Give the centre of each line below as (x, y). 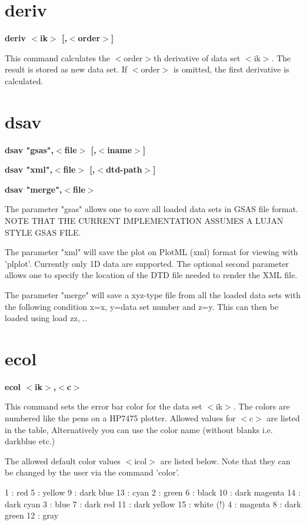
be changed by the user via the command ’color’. (92, 472)
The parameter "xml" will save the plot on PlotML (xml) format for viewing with (152, 252)
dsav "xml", (29, 169)
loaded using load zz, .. (46, 318)
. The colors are (262, 406)
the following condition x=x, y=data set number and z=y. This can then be (142, 306)
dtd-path (124, 169)
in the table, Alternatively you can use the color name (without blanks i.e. (139, 429)
